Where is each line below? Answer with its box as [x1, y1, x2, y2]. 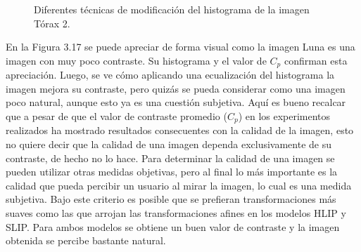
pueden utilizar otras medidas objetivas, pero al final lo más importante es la [6, 164, 338, 179]
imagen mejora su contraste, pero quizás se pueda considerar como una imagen [6, 81, 346, 95]
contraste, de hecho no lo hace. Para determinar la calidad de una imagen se [6, 150, 335, 165]
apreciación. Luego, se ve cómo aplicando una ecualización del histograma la [6, 67, 335, 82]
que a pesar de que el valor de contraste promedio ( [6, 109, 227, 124]
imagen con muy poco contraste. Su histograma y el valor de [6, 53, 267, 67]
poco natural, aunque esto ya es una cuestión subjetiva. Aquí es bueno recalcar [6, 95, 346, 110]
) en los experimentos [238, 109, 331, 124]
